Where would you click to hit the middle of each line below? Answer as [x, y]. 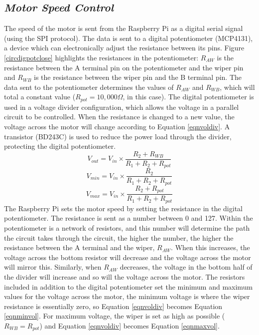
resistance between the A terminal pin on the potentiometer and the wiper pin [124, 67]
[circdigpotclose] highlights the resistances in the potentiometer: [101, 57]
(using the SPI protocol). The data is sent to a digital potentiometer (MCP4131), [129, 38]
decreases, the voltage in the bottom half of [186, 267]
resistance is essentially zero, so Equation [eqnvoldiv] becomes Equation [113, 306]
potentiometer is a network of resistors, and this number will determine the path [127, 227]
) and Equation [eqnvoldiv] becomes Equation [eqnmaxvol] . [129, 325]
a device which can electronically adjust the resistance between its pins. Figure [124, 48]
